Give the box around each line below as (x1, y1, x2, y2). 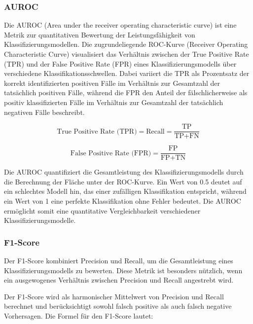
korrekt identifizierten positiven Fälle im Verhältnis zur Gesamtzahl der (4, 77, 220, 88)
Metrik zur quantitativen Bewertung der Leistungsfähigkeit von (4, 29, 195, 39)
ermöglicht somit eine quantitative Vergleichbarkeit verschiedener (4, 205, 201, 216)
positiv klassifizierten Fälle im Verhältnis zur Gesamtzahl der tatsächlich (4, 97, 223, 107)
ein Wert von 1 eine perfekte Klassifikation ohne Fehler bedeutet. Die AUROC (4, 196, 241, 206)
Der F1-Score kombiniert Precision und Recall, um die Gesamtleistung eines (4, 255, 233, 266)
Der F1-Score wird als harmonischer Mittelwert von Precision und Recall (4, 291, 224, 301)
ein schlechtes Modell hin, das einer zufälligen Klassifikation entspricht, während (4, 186, 247, 196)
